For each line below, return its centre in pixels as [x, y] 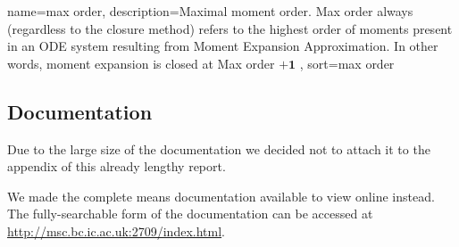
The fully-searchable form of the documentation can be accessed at [190, 214]
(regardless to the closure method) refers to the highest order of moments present [230, 28]
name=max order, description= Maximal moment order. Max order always [210, 11]
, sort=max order [347, 63]
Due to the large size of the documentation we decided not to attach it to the [219, 148]
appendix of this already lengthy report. [117, 166]
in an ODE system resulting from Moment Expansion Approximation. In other [223, 46]
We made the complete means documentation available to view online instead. [221, 196]
